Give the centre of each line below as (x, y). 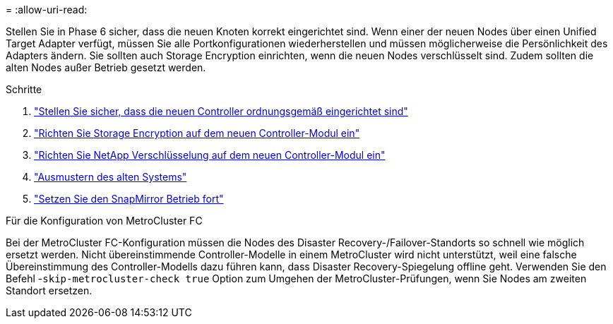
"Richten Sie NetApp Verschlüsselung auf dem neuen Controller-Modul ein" (210, 155)
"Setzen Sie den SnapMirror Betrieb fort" (129, 199)
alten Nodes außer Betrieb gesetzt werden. (106, 67)
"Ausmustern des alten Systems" (111, 177)
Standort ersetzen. (49, 290)
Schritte (24, 89)
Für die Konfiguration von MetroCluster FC (104, 221)
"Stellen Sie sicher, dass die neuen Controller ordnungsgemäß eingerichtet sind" (221, 111)
